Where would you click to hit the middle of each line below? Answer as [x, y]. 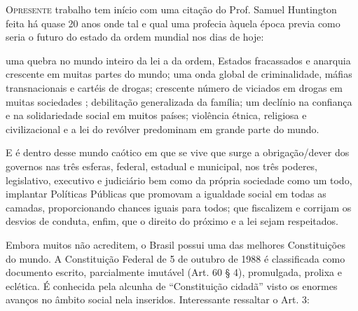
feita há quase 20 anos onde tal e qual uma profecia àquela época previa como [173, 23]
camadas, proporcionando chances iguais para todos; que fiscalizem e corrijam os [179, 207]
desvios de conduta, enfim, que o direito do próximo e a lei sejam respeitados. [172, 221]
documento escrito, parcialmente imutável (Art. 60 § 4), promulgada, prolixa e [174, 272]
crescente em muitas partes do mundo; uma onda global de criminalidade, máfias [179, 74]
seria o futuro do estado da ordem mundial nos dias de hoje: [135, 37]
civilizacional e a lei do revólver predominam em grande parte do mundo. [163, 129]
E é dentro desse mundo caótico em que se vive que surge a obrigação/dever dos [178, 152]
